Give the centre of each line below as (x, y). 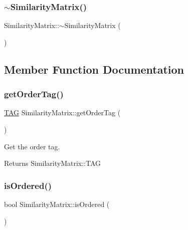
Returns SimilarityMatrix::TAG (53, 163)
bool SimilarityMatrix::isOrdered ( (57, 204)
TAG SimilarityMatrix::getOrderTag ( (62, 112)
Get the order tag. (32, 146)
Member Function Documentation (94, 69)
